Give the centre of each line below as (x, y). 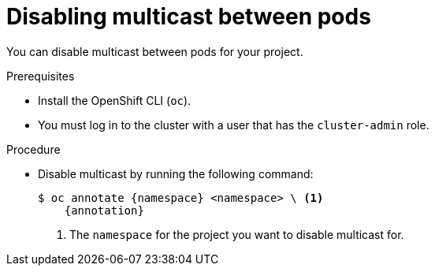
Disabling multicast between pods (189, 17)
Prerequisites (41, 76)
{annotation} (104, 210)
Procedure (33, 149)
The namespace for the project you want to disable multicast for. (237, 234)
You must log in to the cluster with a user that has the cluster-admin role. (234, 125)
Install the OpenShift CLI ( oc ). (115, 100)
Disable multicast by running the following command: (176, 173)
